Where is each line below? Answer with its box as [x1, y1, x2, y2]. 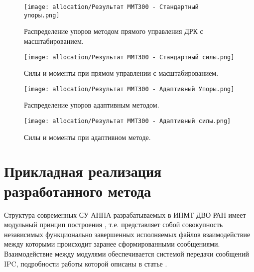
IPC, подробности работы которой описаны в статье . [4, 258, 167, 269]
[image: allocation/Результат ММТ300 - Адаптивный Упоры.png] [24, 85, 235, 93]
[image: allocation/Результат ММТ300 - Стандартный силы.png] [24, 53, 235, 61]
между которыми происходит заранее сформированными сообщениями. [4, 239, 220, 249]
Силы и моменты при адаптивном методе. [24, 132, 151, 142]
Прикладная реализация [4, 161, 162, 181]
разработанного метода [4, 180, 151, 201]
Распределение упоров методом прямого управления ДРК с [24, 26, 203, 36]
